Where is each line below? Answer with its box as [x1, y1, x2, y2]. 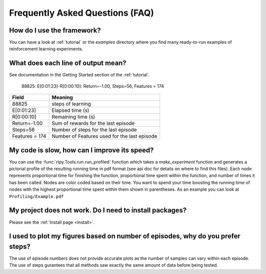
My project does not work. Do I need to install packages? [9, 206, 187, 214]
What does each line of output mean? [9, 59, 127, 68]
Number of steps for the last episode [52, 126, 137, 133]
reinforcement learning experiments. [9, 46, 83, 52]
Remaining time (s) [52, 113, 96, 120]
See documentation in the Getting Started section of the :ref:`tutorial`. [9, 72, 150, 78]
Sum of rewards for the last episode [52, 120, 135, 127]
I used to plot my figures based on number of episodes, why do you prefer [9, 232, 241, 240]
